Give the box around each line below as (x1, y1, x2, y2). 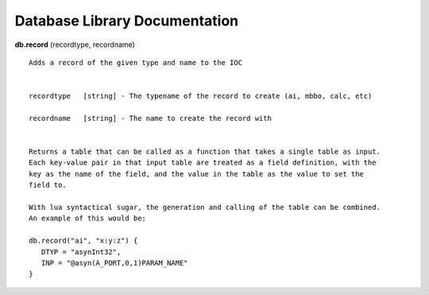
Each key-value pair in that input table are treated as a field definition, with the (29, 158, 377, 167)
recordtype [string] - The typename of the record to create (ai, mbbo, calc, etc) (29, 91, 373, 101)
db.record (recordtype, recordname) (14, 40, 135, 49)
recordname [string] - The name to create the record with (29, 114, 272, 122)
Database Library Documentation (14, 12, 239, 29)
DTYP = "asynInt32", (41, 247, 122, 256)
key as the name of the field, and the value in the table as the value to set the (29, 169, 365, 178)
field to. (29, 180, 67, 190)
